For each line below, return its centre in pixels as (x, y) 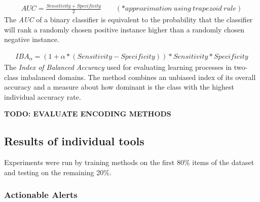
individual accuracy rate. (43, 96)
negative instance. (32, 39)
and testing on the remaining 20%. (58, 172)
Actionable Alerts (41, 195)
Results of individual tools (74, 141)
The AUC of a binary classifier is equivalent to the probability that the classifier (128, 19)
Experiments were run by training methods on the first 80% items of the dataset (129, 162)
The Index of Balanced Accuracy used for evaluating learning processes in (118, 67)
